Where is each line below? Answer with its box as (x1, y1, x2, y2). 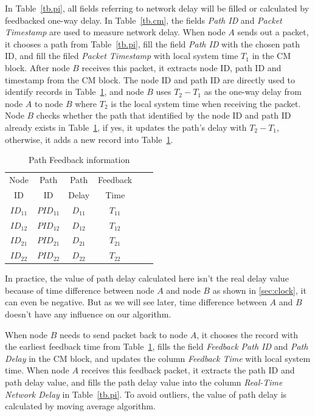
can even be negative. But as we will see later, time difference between (5, 296, 267, 308)
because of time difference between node (5, 283, 154, 296)
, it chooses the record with (196, 328, 298, 341)
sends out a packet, (237, 26, 309, 38)
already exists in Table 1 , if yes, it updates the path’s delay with (5, 120, 247, 133)
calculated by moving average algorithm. (5, 400, 156, 412)
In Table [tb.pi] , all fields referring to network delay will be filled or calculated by (5, 2, 310, 14)
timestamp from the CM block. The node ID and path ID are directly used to (5, 73, 296, 86)
